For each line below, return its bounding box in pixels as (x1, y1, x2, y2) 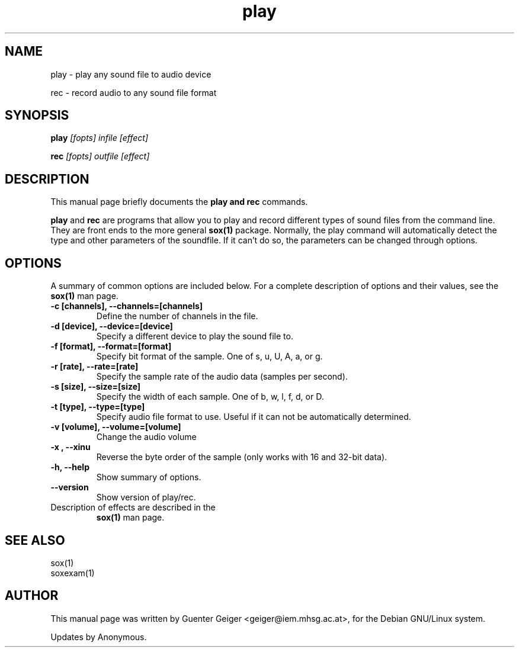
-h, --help (50, 462, 89, 473)
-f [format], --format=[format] (50, 341, 172, 352)
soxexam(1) (50, 567, 95, 578)
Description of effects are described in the (50, 502, 216, 513)
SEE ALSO (5, 532, 65, 548)
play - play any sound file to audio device (50, 69, 212, 79)
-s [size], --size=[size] (50, 381, 141, 392)
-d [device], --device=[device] (50, 321, 173, 332)
